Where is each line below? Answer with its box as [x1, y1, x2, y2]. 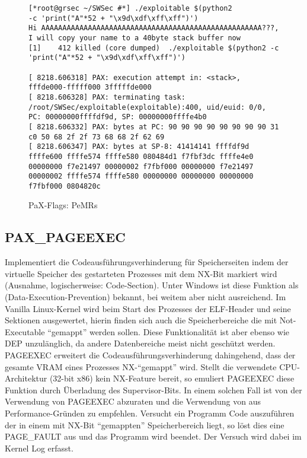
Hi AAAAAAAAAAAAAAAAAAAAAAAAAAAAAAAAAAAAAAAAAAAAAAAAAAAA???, [28, 24, 279, 33]
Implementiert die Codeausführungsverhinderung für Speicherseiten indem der [5, 256, 289, 268]
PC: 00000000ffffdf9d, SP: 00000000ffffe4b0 [28, 113, 207, 122]
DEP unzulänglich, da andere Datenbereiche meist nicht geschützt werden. [5, 337, 276, 349]
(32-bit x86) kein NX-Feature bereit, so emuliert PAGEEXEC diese [49, 372, 295, 384]
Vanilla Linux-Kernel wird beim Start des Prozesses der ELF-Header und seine [5, 302, 291, 314]
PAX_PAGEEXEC [5, 228, 126, 246]
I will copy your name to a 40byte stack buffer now [28, 33, 241, 42]
